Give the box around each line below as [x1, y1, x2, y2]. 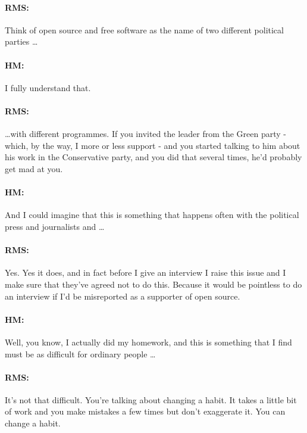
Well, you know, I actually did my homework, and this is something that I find [5, 335, 292, 348]
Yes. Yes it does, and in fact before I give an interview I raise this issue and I [5, 266, 286, 279]
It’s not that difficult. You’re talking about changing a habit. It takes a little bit [5, 393, 297, 406]
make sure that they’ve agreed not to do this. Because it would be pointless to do [5, 278, 302, 290]
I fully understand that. [5, 81, 91, 94]
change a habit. [5, 417, 61, 429]
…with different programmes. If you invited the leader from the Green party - [5, 127, 286, 140]
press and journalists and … [5, 220, 105, 232]
